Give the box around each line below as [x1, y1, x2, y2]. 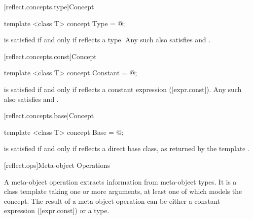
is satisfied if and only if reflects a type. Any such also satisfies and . [4, 34, 211, 45]
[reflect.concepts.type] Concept [4, 1, 94, 11]
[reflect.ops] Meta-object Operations [4, 159, 110, 170]
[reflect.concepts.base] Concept [4, 110, 94, 121]
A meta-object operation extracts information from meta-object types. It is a [4, 176, 237, 187]
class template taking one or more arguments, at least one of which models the [4, 186, 242, 196]
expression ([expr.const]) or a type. [4, 205, 109, 216]
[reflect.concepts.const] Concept [4, 51, 97, 61]
